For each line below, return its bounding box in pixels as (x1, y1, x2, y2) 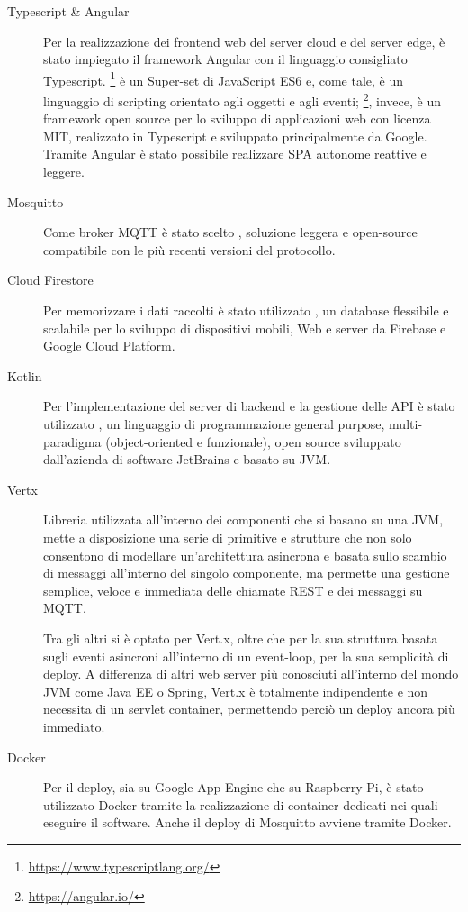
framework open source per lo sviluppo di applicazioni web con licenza (43, 109, 431, 128)
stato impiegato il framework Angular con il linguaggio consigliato (43, 50, 408, 68)
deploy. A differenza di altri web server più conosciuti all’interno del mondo (43, 664, 459, 683)
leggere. (43, 162, 85, 181)
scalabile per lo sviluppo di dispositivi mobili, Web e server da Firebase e (43, 318, 446, 337)
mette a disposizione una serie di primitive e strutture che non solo (43, 527, 412, 546)
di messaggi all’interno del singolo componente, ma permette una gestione (43, 563, 450, 582)
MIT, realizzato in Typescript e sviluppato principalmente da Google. (43, 126, 427, 145)
